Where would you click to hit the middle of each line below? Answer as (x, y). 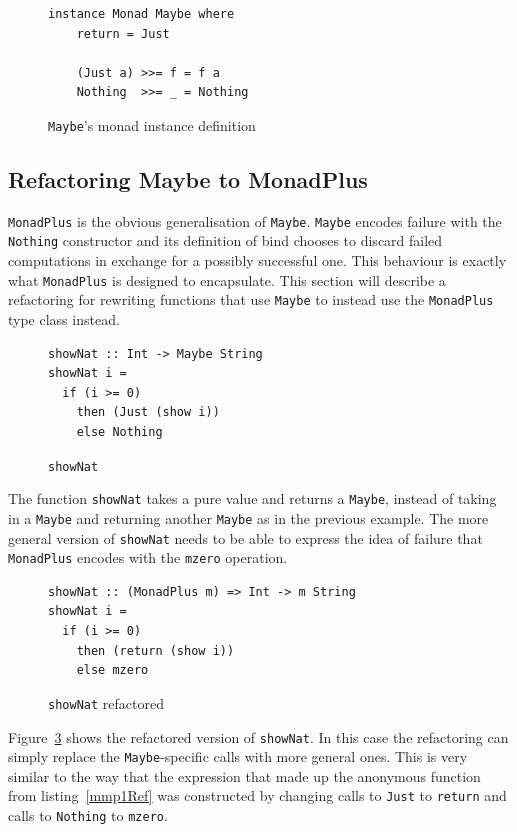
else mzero (112, 670)
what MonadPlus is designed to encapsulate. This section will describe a (227, 279)
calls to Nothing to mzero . (88, 815)
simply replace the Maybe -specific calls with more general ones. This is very (238, 756)
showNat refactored (106, 702)
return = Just (123, 33)
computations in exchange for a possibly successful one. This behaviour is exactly (257, 260)
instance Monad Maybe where (141, 14)
